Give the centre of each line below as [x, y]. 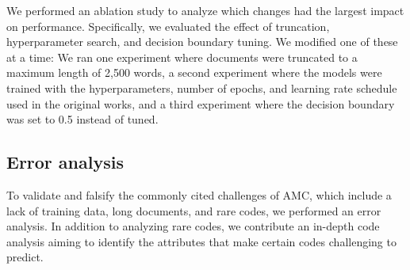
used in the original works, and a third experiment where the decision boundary [201, 103]
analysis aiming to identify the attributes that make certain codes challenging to [201, 241]
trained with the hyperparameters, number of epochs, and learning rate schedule [202, 87]
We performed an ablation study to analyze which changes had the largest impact [205, 10]
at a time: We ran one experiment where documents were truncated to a [182, 57]
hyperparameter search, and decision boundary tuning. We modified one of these [202, 42]
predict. [25, 257]
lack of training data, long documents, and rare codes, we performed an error [194, 210]
